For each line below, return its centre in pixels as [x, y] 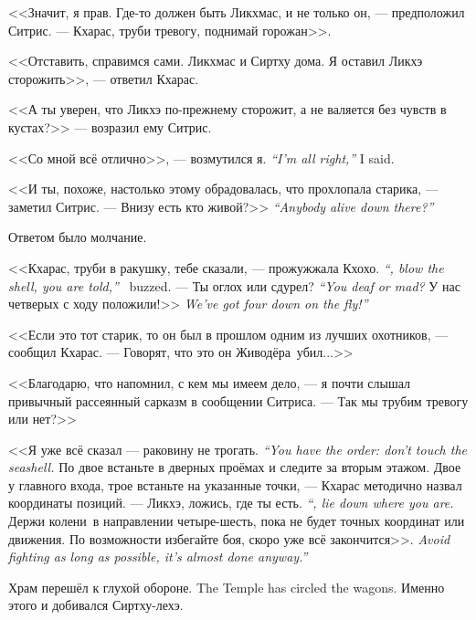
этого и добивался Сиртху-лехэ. [96, 605]
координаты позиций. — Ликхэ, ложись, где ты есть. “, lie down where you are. [231, 503]
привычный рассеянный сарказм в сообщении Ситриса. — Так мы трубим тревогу [238, 400]
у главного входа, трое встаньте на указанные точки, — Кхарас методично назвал [235, 484]
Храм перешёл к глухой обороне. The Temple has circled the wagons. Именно [227, 587]
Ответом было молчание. [78, 237]
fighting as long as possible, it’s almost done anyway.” [158, 557]
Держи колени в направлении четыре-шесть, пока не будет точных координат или [237, 521]
